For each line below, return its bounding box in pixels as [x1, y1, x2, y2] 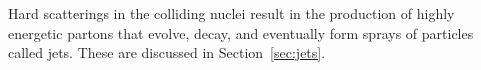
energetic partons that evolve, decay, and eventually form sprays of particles [8, 22, 474, 43]
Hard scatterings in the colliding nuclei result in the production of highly [8, 3, 455, 23]
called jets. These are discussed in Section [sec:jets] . [8, 42, 326, 63]
